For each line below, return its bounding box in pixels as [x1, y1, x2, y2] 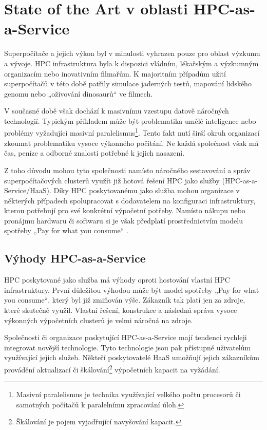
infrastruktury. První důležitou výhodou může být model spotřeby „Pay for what [4, 284, 259, 295]
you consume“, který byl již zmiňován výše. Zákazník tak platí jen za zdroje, [4, 294, 245, 305]
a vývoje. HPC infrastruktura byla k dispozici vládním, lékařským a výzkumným [4, 58, 259, 68]
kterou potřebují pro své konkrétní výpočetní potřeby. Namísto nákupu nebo [4, 205, 245, 216]
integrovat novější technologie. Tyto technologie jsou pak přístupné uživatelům [4, 342, 251, 352]
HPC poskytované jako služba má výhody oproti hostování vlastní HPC [4, 274, 230, 285]
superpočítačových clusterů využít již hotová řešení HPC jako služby [4, 175, 220, 185]
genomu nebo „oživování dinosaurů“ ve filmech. [4, 88, 153, 99]
